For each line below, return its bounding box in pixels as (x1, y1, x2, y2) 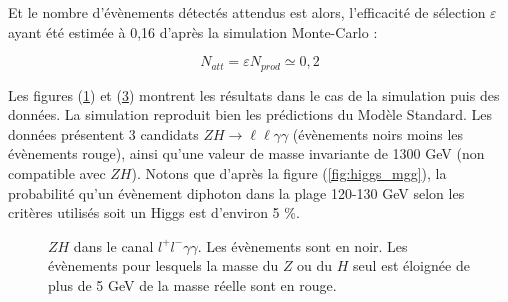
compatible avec (8, 163, 106, 184)
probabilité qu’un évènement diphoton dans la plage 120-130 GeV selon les (8, 182, 465, 203)
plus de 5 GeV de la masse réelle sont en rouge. (48, 274, 337, 295)
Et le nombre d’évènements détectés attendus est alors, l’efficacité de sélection (8, 2, 486, 22)
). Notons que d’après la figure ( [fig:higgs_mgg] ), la (131, 163, 447, 184)
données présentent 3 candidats (8, 123, 199, 144)
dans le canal (73, 235, 154, 256)
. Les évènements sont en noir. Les (197, 235, 408, 256)
